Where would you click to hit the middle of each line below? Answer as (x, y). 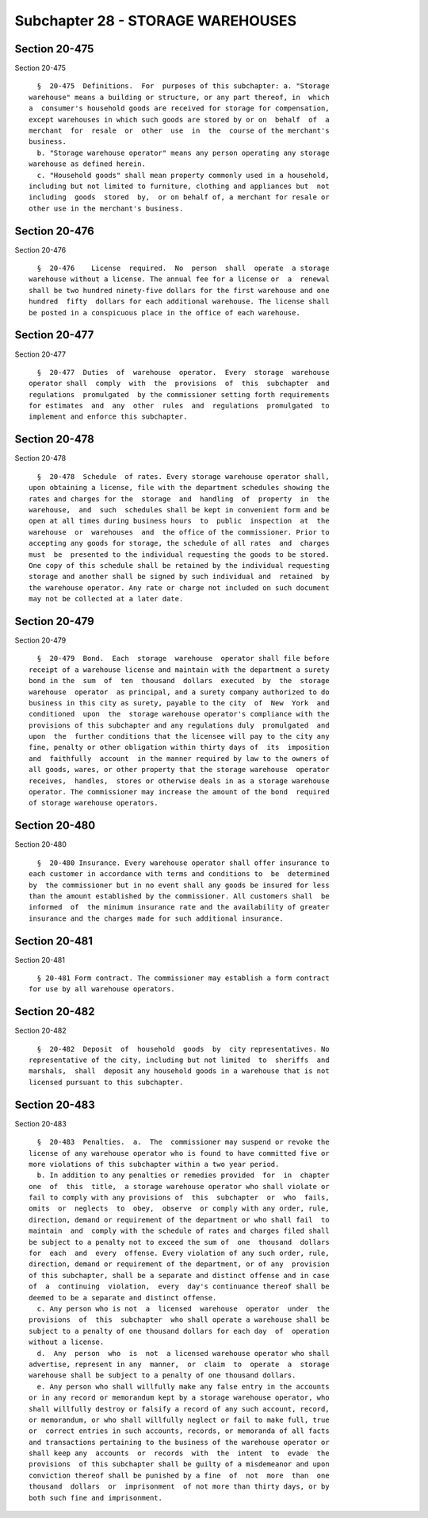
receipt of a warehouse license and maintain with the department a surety (179, 670)
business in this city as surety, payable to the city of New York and (179, 703)
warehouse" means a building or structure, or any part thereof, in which (179, 97)
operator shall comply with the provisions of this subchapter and (179, 384)
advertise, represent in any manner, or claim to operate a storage (179, 1364)
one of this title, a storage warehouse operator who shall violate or (179, 1186)
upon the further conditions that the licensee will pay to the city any (179, 736)
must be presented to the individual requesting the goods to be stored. (179, 554)
